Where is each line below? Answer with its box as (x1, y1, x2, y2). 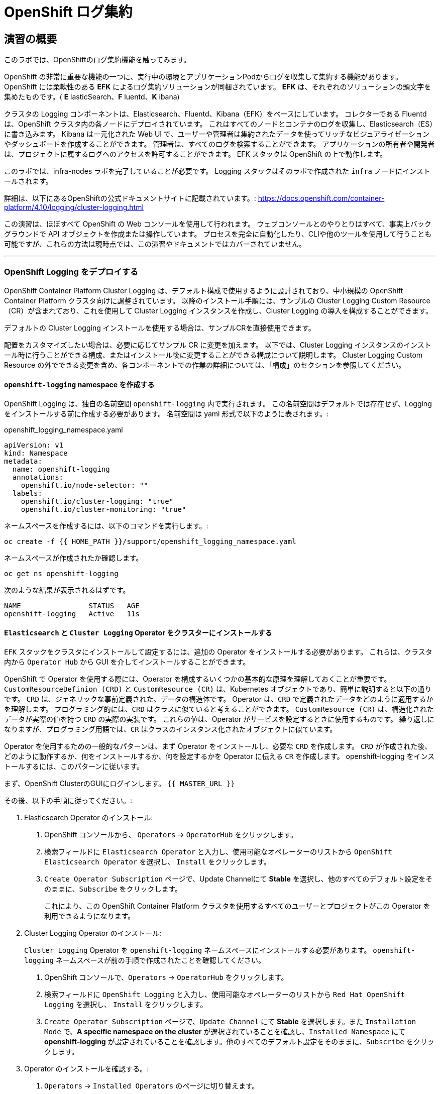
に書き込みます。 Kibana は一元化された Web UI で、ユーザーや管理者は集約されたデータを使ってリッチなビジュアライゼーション (4, 130, 429, 139)
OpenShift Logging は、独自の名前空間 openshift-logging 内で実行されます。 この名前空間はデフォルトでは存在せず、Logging (4, 399, 432, 408)
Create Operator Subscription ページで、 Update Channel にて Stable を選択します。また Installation (44, 1017, 416, 1026)
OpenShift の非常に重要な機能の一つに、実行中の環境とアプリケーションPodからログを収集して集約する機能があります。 (4, 72, 402, 81)
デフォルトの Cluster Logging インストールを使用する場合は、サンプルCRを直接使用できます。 (4, 323, 315, 332)
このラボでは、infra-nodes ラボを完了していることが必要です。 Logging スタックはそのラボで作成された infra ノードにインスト (4, 167, 430, 176)
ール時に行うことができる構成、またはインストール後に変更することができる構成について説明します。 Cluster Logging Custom (4, 350, 423, 359)
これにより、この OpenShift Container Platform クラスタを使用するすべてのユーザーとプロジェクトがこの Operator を (44, 902, 430, 911)
